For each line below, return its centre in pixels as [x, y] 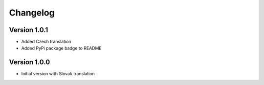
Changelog [32, 13]
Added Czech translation [46, 42]
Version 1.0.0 [30, 62]
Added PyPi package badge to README [62, 48]
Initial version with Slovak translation [58, 74]
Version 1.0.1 [29, 30]
